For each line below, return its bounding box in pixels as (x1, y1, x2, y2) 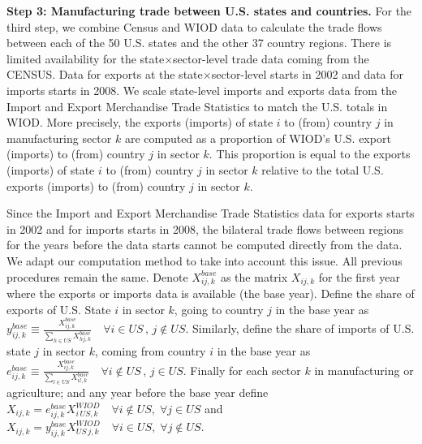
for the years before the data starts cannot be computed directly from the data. (6, 236, 403, 253)
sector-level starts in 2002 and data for (211, 66, 404, 83)
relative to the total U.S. (261, 161, 384, 178)
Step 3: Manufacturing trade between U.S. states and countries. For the (6, 2, 412, 19)
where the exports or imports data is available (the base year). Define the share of (6, 285, 415, 302)
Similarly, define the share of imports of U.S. (192, 320, 415, 337)
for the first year (318, 268, 400, 285)
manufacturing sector (6, 129, 112, 146)
